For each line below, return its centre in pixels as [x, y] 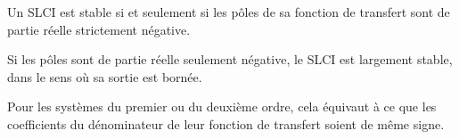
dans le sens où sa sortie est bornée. [105, 76]
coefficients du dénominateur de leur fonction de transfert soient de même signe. [226, 123]
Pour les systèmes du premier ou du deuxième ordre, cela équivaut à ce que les [222, 106]
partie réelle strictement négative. [99, 29]
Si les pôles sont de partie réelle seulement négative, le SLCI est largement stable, [230, 59]
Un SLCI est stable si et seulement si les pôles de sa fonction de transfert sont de [229, 12]
